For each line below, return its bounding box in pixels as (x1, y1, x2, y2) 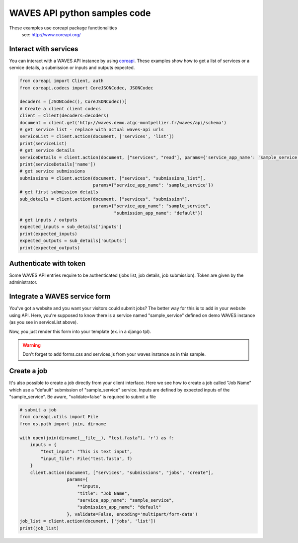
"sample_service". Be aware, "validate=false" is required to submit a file (9, 394, 156, 400)
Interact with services (9, 45, 78, 53)
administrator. (9, 279, 38, 285)
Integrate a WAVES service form (9, 292, 111, 301)
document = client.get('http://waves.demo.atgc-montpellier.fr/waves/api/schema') (19, 120, 227, 125)
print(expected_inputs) (19, 231, 78, 236)
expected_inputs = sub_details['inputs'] (19, 224, 122, 230)
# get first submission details (19, 189, 99, 195)
